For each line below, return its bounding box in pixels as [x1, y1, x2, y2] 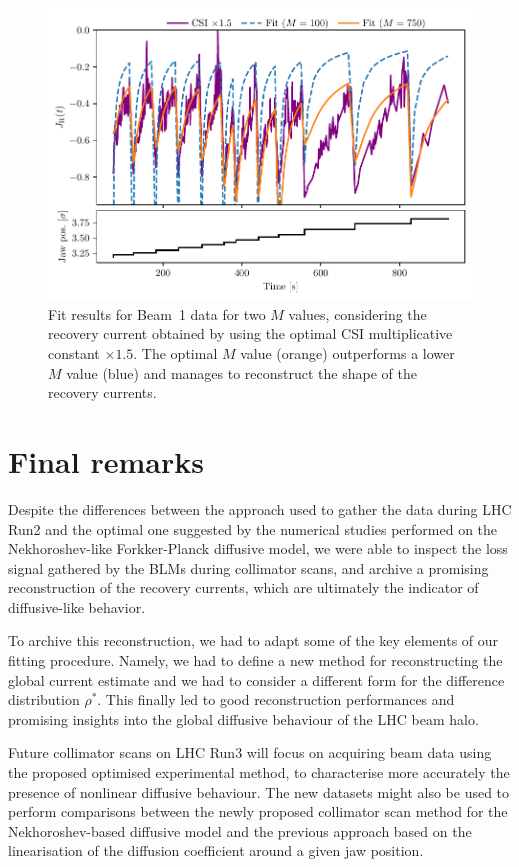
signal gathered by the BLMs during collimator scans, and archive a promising [8, 557, 489, 578]
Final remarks [8, 440, 204, 481]
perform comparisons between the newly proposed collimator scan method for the [8, 801, 508, 822]
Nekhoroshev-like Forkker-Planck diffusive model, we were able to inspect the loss [8, 538, 508, 559]
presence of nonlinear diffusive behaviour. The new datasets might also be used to [8, 781, 510, 802]
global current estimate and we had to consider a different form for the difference [8, 669, 505, 690]
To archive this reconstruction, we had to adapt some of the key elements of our [8, 630, 499, 651]
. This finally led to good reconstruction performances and [97, 689, 455, 710]
